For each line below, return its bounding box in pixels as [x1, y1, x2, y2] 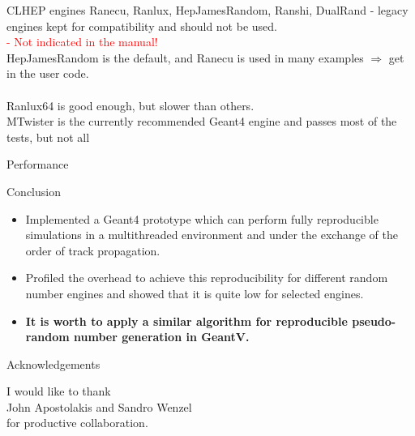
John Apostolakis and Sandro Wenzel [6, 398, 192, 415]
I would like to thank [6, 383, 111, 400]
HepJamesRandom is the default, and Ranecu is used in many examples [6, 49, 364, 66]
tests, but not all [6, 128, 90, 145]
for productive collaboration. [6, 414, 148, 431]
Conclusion [6, 182, 61, 199]
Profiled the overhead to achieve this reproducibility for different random [25, 269, 388, 286]
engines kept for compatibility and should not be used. [6, 17, 277, 34]
